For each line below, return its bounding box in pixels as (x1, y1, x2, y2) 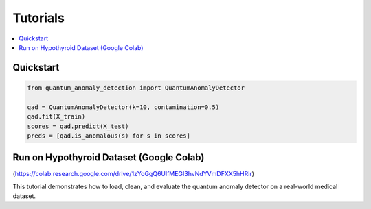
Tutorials (12, 10, 65, 25)
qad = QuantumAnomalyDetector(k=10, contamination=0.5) (27, 103, 220, 111)
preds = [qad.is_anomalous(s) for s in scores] (27, 132, 190, 140)
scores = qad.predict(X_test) (27, 122, 129, 130)
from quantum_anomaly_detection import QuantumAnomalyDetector (27, 84, 245, 92)
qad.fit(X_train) (27, 113, 86, 121)
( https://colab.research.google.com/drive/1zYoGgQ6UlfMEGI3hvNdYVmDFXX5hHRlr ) (12, 170, 254, 178)
